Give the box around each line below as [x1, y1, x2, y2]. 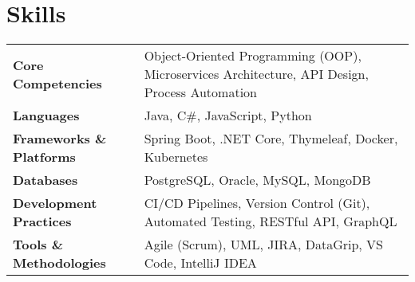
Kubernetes [144, 147, 208, 166]
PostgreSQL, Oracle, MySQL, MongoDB [144, 170, 371, 190]
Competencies [13, 73, 102, 92]
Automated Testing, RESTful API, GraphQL [144, 212, 397, 231]
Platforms [13, 147, 76, 166]
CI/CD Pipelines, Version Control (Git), [144, 194, 370, 213]
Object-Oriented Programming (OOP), [144, 46, 362, 65]
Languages [13, 106, 80, 125]
